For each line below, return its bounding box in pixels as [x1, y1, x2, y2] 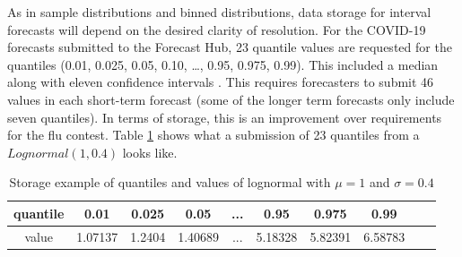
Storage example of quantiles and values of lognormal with [9, 173, 331, 192]
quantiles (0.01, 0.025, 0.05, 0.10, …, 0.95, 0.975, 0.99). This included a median [7, 55, 439, 73]
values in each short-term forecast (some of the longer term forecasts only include [7, 90, 455, 108]
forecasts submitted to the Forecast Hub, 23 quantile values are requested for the [7, 38, 452, 56]
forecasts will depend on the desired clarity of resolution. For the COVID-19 [7, 20, 426, 39]
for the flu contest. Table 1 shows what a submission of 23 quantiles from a [7, 125, 420, 144]
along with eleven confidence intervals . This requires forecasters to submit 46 [7, 73, 434, 91]
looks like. [122, 142, 178, 161]
